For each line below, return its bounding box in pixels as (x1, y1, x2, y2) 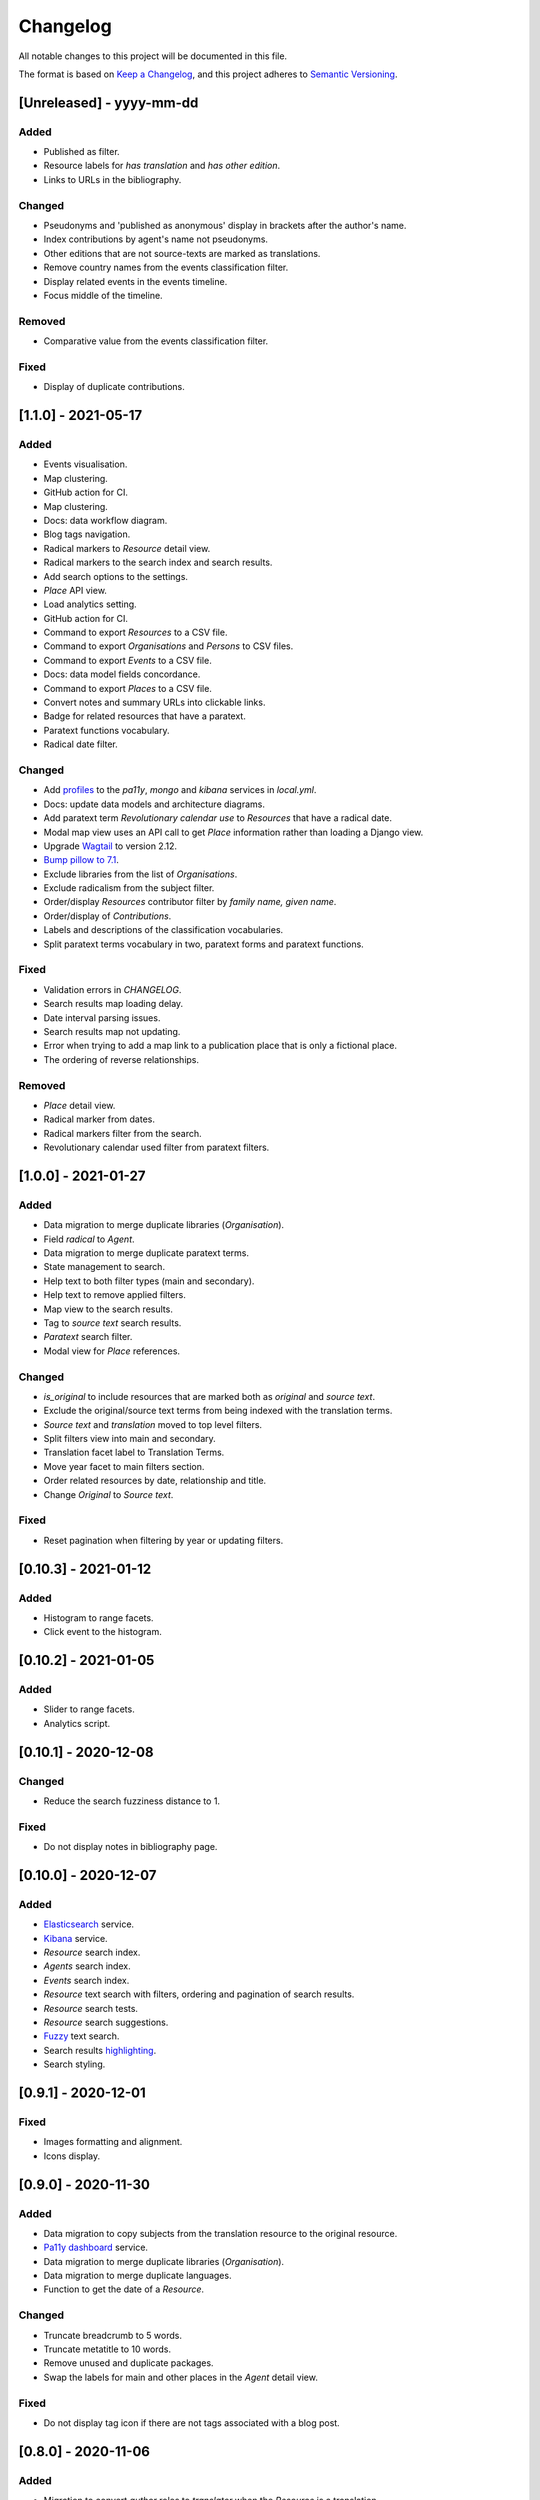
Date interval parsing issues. (43, 1011, 161, 1024)
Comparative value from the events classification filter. (43, 335, 269, 347)
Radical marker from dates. (43, 1113, 155, 1125)
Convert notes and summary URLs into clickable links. (43, 696, 266, 709)
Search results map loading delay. (43, 998, 184, 1010)
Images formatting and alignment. (43, 2136, 183, 2148)
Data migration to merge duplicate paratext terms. (43, 1247, 250, 1259)
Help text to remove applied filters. (43, 1289, 187, 1301)
